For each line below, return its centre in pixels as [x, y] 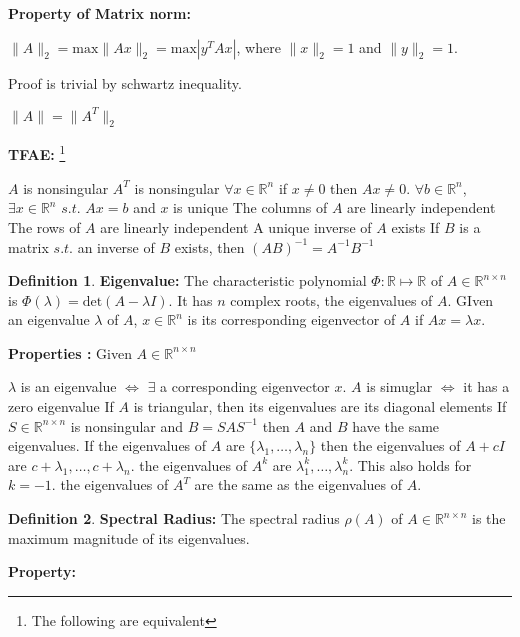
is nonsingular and [127, 425]
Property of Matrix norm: [99, 13]
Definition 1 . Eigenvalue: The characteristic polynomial [187, 280]
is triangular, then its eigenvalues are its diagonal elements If [320, 406]
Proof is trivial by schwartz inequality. [125, 82]
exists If [415, 226]
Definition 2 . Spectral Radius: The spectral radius [174, 518]
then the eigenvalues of [390, 445]
